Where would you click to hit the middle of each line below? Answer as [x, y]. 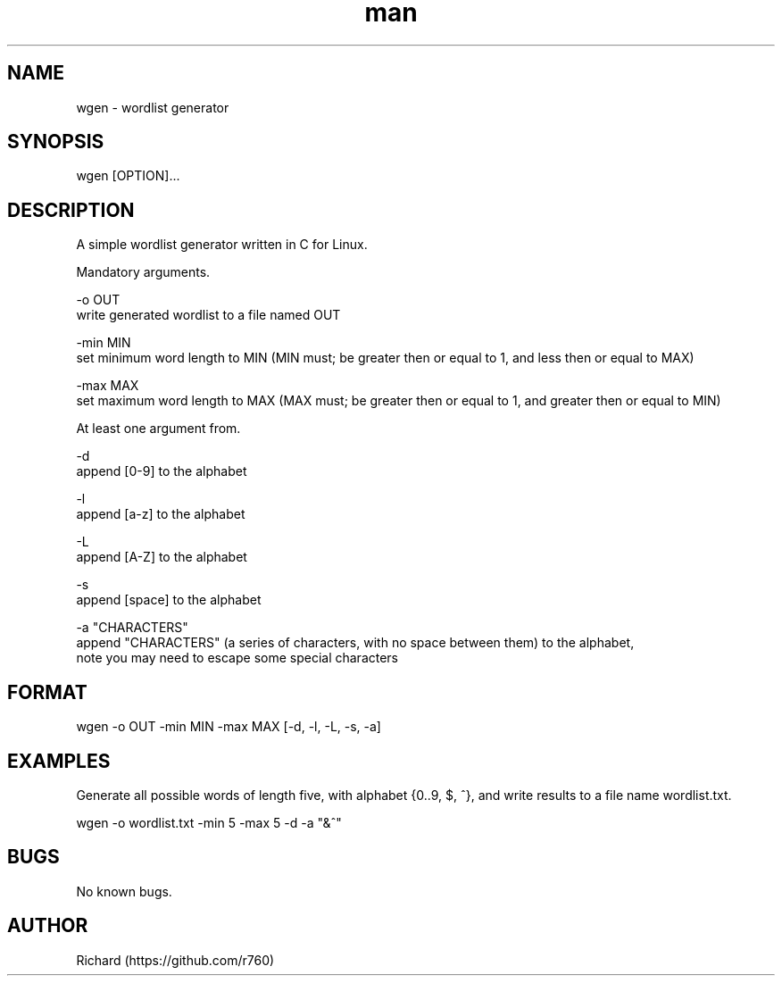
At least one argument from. [158, 429]
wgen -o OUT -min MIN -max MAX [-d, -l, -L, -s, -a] [229, 727]
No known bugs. [124, 891]
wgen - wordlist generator [153, 107]
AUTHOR [48, 926]
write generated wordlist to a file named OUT [208, 315]
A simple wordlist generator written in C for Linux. [222, 245]
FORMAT [47, 692]
